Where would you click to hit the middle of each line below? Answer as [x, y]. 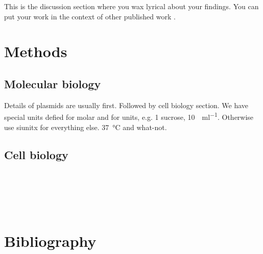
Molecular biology [53, 83]
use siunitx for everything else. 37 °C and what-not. [86, 127]
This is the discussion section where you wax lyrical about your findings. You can [131, 6]
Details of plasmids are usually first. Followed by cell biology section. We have [126, 105]
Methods [36, 51]
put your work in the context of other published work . [90, 16]
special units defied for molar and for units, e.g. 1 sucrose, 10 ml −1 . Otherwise [129, 116]
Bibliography [50, 240]
